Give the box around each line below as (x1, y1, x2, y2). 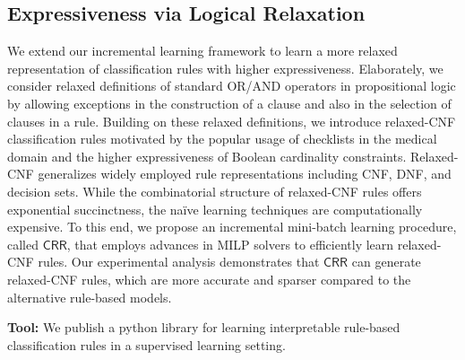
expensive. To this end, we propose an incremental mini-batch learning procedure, (7, 217, 457, 236)
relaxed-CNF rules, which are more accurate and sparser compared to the (7, 269, 411, 288)
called (7, 234, 39, 253)
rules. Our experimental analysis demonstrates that (38, 252, 320, 271)
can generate (351, 252, 421, 271)
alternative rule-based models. (7, 287, 172, 306)
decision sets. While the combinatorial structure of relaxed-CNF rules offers (7, 181, 422, 200)
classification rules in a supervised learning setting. (7, 335, 286, 354)
